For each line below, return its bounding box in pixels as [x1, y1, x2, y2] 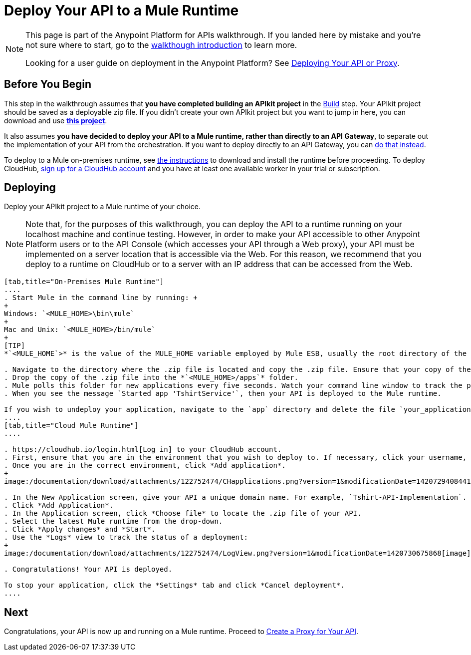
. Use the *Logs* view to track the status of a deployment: [4, 533, 248, 542]
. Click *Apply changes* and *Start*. [4, 525, 156, 534]
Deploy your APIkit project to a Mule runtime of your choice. [4, 202, 201, 211]
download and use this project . [4, 116, 107, 125]
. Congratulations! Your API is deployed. [4, 565, 173, 574]
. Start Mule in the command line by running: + [4, 294, 198, 302]
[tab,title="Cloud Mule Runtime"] [4, 421, 139, 430]
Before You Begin [4, 78, 92, 91]
